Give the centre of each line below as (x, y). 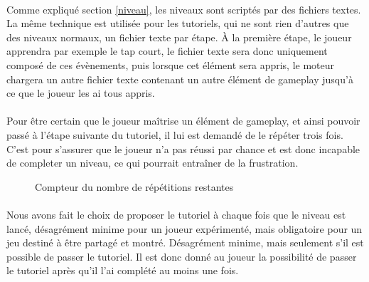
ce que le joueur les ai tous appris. (81, 93)
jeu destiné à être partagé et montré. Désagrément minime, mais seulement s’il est (185, 242)
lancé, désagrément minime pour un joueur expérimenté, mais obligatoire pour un (184, 228)
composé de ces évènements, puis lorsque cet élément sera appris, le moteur (171, 64)
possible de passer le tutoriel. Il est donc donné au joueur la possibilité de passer (182, 256)
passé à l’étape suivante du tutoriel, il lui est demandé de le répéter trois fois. (175, 134)
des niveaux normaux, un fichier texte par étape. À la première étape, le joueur (179, 37)
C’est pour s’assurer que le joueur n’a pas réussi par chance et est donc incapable (183, 148)
